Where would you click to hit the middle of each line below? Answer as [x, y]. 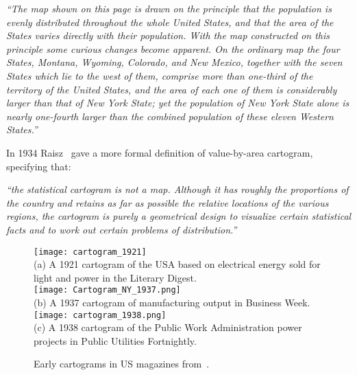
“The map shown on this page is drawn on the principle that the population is [169, 8]
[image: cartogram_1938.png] [100, 315]
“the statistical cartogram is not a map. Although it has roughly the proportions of [177, 189]
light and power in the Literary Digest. [115, 277]
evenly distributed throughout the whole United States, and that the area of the [170, 22]
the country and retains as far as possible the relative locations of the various [168, 202]
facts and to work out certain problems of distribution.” [122, 229]
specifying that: [39, 166]
